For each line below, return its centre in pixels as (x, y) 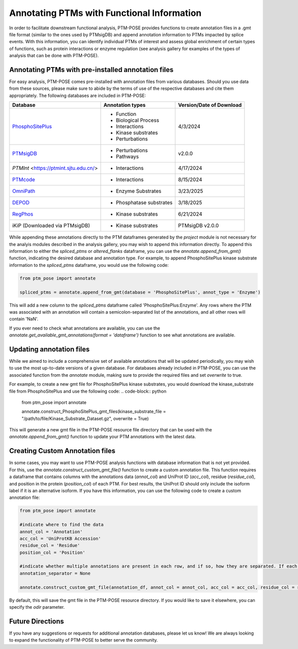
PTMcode (24, 180)
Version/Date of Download (210, 105)
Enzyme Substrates (139, 191)
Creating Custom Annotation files (62, 451)
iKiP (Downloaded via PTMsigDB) (51, 226)
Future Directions (37, 621)
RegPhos (23, 214)
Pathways (127, 157)
